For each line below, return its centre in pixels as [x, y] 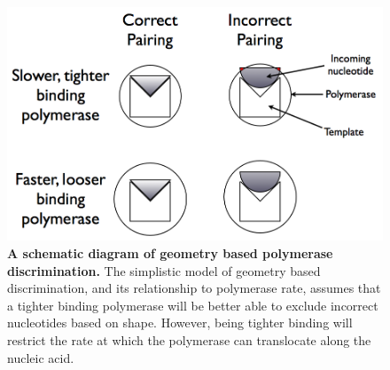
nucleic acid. [41, 357]
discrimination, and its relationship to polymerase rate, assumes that [194, 288]
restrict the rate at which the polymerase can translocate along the [189, 339]
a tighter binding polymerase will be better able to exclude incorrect [193, 305]
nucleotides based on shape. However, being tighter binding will [180, 323]
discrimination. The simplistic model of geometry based [164, 270]
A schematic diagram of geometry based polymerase [170, 252]
